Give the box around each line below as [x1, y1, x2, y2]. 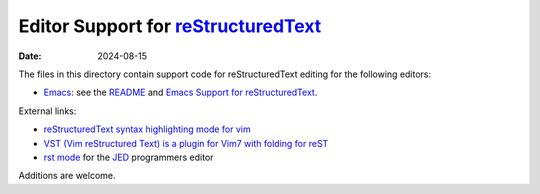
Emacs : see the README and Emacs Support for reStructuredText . [43, 86, 318, 99]
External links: [18, 105, 77, 117]
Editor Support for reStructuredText [18, 15, 322, 37]
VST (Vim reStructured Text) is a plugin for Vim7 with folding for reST [43, 137, 329, 149]
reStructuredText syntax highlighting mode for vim [43, 123, 251, 135]
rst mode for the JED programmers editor [43, 151, 214, 163]
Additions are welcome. [18, 170, 116, 182]
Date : [18, 50, 42, 62]
